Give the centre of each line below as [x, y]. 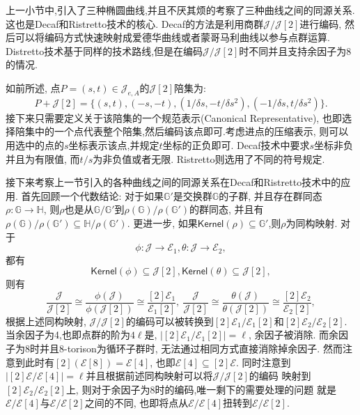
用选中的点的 [35, 144]
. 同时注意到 [264, 362]
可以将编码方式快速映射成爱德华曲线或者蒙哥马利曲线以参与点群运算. [172, 37]
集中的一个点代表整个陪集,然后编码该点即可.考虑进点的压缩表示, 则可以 [187, 131]
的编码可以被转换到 [170, 321]
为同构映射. [312, 222]
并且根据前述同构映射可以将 [149, 376]
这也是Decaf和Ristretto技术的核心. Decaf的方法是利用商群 [135, 23]
